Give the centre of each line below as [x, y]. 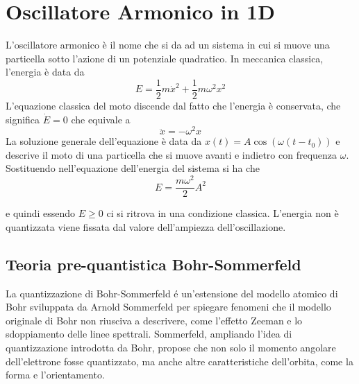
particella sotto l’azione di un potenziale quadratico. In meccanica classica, [165, 58]
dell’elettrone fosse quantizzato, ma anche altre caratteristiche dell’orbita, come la [179, 361]
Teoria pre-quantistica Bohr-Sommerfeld [153, 264]
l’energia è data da [45, 72]
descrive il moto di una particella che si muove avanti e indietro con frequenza [172, 154]
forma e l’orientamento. [55, 375]
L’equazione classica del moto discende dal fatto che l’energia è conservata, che [173, 105]
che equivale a [101, 119]
